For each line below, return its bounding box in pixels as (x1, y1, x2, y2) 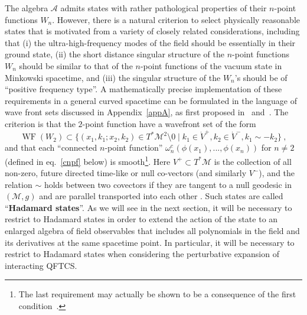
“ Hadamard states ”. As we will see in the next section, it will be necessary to (5, 201, 292, 213)
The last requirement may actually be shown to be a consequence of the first (18, 288, 296, 300)
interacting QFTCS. (5, 259, 77, 271)
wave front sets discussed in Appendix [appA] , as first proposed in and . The (5, 106, 289, 118)
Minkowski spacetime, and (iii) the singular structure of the (5, 71, 221, 83)
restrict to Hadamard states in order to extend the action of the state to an (5, 213, 278, 225)
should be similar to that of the (19, 59, 133, 72)
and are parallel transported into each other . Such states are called (39, 190, 283, 202)
